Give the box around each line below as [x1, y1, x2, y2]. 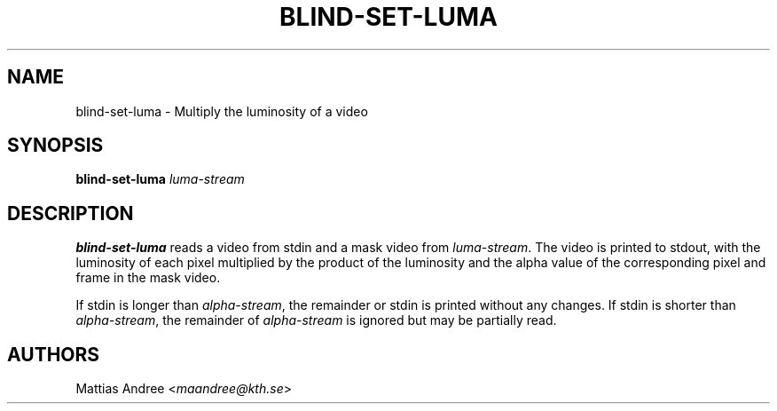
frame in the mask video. [75, 270, 221, 286]
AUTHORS [7, 343, 100, 366]
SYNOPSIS [7, 134, 104, 157]
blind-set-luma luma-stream [75, 171, 245, 187]
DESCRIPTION [7, 202, 134, 225]
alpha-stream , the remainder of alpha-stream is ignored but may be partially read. [75, 312, 557, 328]
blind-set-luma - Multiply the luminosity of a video [75, 103, 368, 119]
